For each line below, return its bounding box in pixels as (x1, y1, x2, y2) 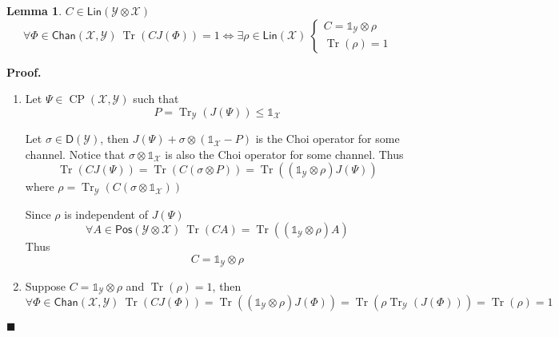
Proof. (6, 63, 42, 80)
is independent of (64, 205, 148, 222)
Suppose (25, 277, 66, 294)
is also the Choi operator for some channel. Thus (165, 145, 404, 162)
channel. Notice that (25, 145, 126, 162)
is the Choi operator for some (255, 130, 400, 147)
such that (133, 90, 179, 107)
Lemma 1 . (6, 2, 62, 18)
